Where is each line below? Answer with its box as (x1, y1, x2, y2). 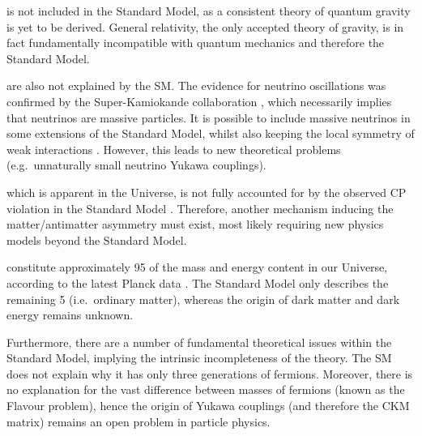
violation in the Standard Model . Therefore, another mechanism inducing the (6, 199, 394, 216)
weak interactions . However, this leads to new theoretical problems (6, 140, 341, 157)
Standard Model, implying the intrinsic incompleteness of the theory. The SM (6, 349, 392, 366)
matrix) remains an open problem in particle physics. (6, 412, 271, 430)
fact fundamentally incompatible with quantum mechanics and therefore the (6, 34, 385, 51)
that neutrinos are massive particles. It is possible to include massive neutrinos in (6, 109, 411, 126)
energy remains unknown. (6, 306, 134, 323)
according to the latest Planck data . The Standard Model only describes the (6, 274, 389, 291)
